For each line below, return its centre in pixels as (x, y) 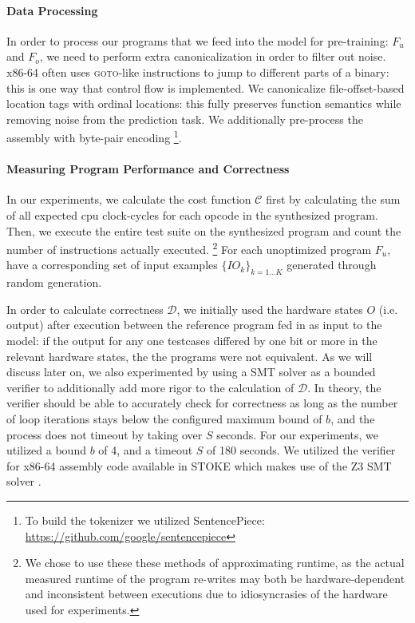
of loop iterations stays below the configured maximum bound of (164, 418)
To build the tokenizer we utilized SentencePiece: (145, 520)
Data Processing (52, 10)
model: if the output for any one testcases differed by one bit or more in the (192, 341)
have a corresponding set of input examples (112, 265)
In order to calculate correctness (85, 309)
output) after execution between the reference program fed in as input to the (194, 325)
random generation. (54, 282)
